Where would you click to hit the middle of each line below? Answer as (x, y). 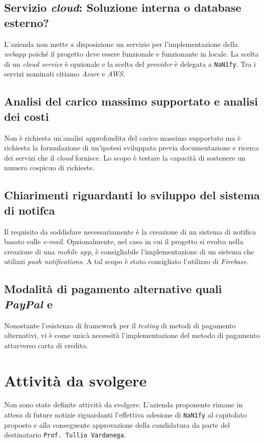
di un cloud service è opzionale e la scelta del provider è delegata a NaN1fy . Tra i (130, 63)
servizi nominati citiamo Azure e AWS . (65, 74)
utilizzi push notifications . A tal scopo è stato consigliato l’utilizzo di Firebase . (126, 261)
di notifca (30, 210)
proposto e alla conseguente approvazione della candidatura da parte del (117, 424)
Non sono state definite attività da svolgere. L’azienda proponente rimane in (124, 405)
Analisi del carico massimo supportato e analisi (131, 101)
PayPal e (29, 304)
